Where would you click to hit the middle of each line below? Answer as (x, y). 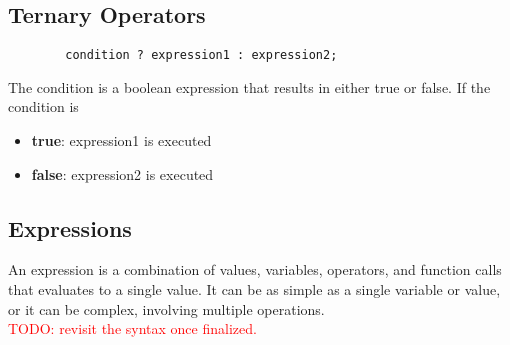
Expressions (70, 227)
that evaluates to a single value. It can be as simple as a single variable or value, (254, 289)
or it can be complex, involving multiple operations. (166, 308)
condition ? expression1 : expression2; (201, 55)
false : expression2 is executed (122, 173)
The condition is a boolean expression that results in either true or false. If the (249, 86)
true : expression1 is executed (121, 140)
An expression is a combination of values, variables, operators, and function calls (255, 269)
